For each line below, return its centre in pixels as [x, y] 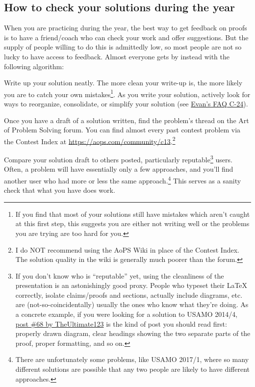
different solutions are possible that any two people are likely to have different [133, 369]
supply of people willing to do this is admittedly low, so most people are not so [123, 47]
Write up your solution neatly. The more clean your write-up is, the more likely [123, 83]
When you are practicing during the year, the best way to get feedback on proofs [126, 28]
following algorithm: [34, 66]
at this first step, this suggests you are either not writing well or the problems [132, 223]
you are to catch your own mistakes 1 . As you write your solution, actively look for [127, 93]
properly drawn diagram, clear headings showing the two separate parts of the [133, 333]
